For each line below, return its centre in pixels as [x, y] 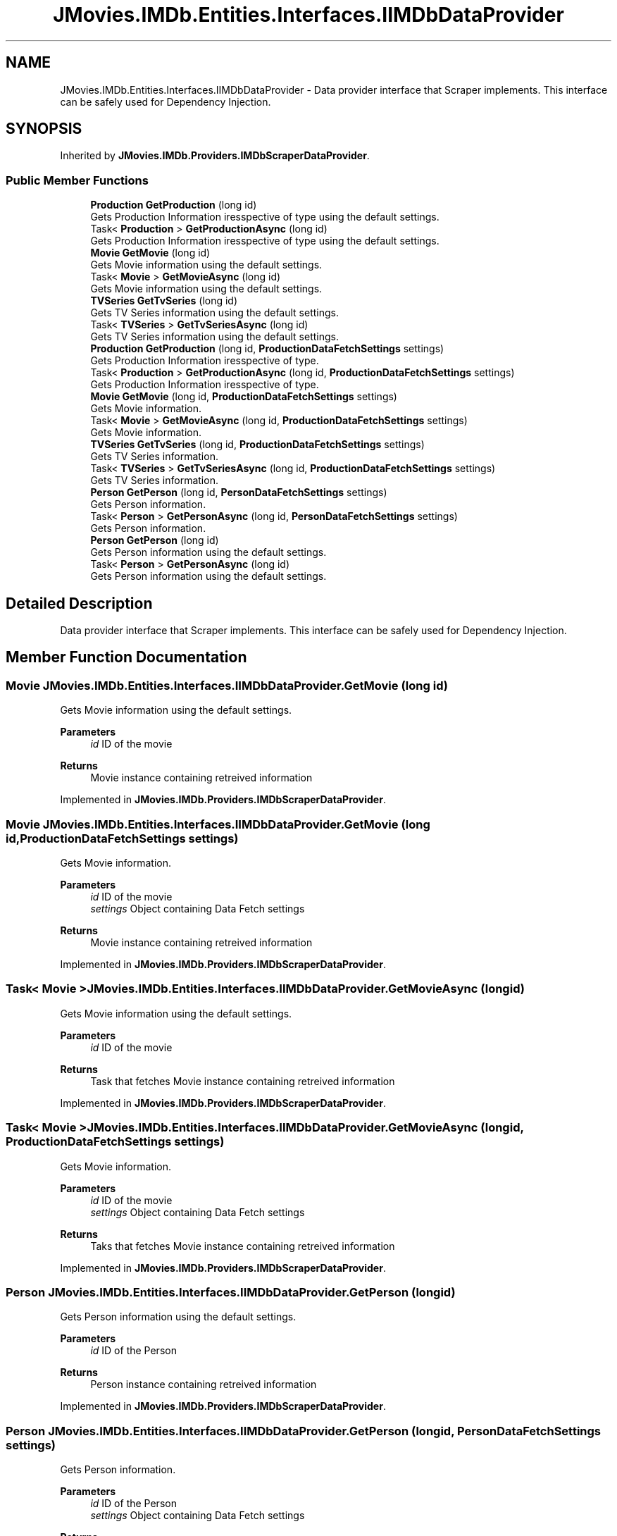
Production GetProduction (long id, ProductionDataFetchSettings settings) [267, 349]
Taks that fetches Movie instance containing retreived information [243, 1246]
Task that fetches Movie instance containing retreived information [243, 1081]
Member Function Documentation [126, 657]
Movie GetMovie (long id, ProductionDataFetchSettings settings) [244, 397]
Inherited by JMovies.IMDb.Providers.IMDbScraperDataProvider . [215, 156]
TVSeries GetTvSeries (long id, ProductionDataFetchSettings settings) [257, 445]
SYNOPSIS [44, 129]
